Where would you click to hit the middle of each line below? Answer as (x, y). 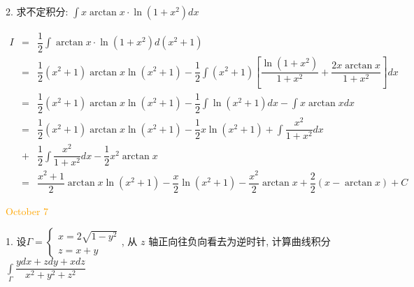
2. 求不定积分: (37, 11)
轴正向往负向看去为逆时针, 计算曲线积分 (240, 241)
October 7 (27, 211)
